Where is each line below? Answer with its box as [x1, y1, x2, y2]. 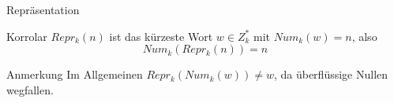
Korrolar [6, 28, 47, 44]
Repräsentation [6, 2, 80, 17]
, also [351, 28, 377, 44]
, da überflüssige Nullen [273, 66, 388, 83]
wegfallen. [6, 81, 54, 97]
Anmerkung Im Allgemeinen [6, 66, 143, 83]
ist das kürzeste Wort [109, 28, 213, 44]
